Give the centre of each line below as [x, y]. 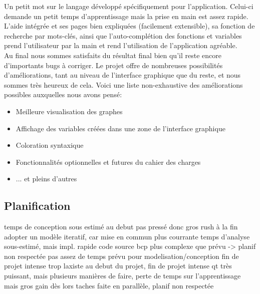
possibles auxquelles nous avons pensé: [63, 94]
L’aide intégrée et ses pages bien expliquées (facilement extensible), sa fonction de [129, 26]
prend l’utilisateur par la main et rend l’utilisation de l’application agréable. [121, 45]
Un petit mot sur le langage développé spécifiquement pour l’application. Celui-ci [129, 6]
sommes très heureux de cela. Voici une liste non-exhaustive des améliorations [123, 84]
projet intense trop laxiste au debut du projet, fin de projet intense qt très [118, 266]
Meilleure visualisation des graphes [69, 111]
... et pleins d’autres [46, 179]
